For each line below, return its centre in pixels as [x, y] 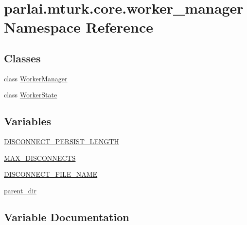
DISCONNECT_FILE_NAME [51, 174]
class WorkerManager [36, 78]
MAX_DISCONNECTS [40, 158]
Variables [28, 121]
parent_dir [20, 190]
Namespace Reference [79, 27]
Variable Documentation [67, 216]
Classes [22, 58]
